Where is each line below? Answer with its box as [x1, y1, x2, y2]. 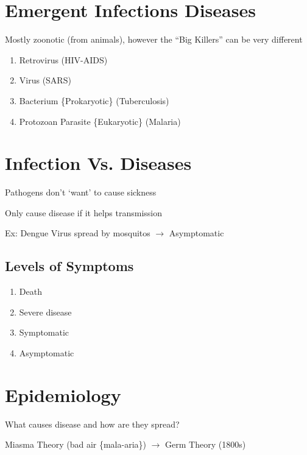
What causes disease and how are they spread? [5, 417, 180, 430]
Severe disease [19, 305, 72, 318]
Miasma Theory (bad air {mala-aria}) [5, 438, 146, 451]
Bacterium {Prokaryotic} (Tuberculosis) [19, 94, 169, 107]
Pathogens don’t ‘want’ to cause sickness [5, 186, 157, 199]
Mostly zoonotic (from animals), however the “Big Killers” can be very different [5, 33, 303, 46]
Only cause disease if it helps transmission [5, 206, 163, 219]
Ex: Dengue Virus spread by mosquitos [5, 227, 150, 239]
